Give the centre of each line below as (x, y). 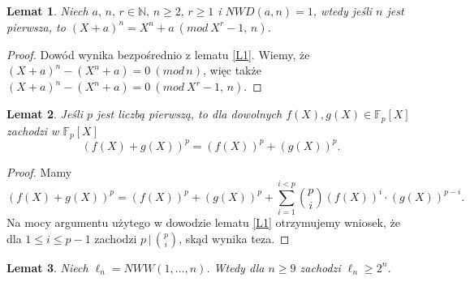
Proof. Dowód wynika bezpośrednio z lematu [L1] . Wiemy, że (158, 54)
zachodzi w (33, 130)
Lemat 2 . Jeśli (45, 114)
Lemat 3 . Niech (47, 267)
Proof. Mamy (39, 171)
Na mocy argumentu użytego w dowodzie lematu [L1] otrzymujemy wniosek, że (203, 222)
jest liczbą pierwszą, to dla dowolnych (190, 114)
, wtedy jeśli (343, 11)
